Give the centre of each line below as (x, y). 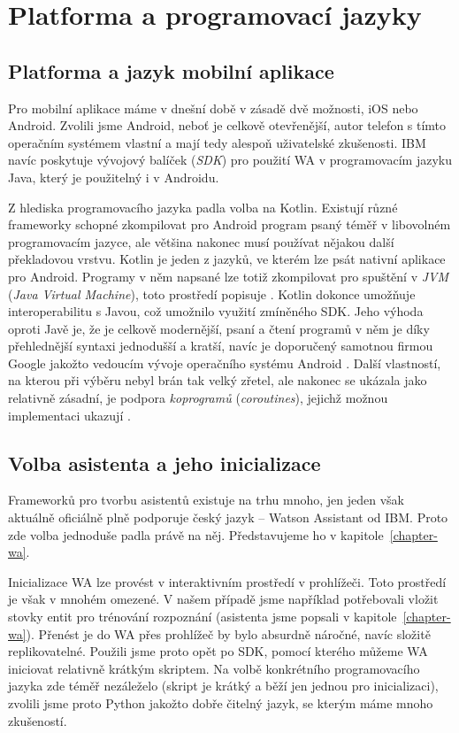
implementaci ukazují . (69, 415)
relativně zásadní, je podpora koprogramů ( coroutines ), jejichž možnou (198, 398)
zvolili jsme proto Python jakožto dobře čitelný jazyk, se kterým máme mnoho (221, 703)
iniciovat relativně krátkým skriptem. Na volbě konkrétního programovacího (214, 668)
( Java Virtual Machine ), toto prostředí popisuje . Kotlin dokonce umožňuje (212, 293)
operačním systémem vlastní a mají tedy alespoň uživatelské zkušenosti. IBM (217, 142)
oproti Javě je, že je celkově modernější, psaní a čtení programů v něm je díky (219, 328)
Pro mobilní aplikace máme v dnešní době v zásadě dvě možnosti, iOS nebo (213, 108)
